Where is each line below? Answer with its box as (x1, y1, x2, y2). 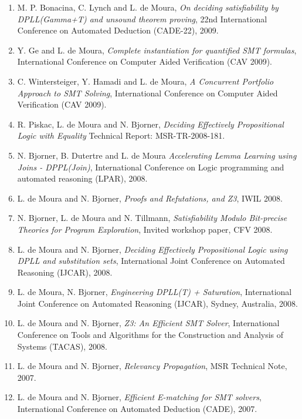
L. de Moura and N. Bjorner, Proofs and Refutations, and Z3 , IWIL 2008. (17, 192, 283, 204)
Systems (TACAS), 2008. (17, 340, 107, 352)
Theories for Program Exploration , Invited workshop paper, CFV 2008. (17, 223, 273, 235)
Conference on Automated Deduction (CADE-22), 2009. (17, 24, 219, 36)
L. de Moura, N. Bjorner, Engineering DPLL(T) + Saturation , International (17, 286, 292, 298)
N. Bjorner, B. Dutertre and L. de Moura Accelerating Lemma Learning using (17, 149, 297, 161)
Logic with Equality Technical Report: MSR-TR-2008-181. (17, 129, 225, 142)
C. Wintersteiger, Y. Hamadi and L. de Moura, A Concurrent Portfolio (17, 75, 274, 87)
